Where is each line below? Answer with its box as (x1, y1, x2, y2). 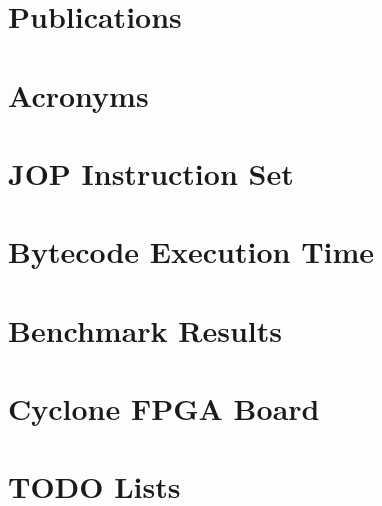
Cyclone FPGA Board (8, 388, 320, 429)
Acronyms (8, 74, 149, 115)
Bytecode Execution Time (8, 231, 375, 272)
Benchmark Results (8, 309, 283, 350)
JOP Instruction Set (8, 152, 294, 193)
